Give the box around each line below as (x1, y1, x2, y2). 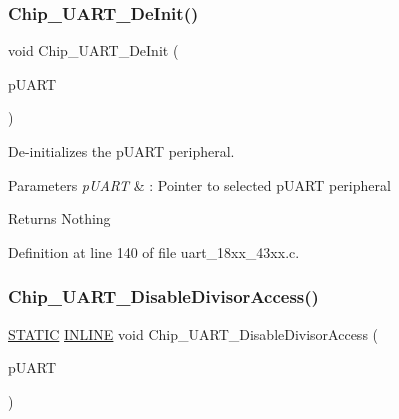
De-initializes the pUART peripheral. (8, 141, 235, 161)
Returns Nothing (8, 208, 111, 229)
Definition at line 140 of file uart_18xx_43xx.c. (8, 241, 300, 262)
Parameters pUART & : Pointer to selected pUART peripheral (8, 174, 391, 195)
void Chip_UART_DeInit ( (8, 40, 179, 61)
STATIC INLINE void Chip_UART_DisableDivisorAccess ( (8, 323, 379, 344)
